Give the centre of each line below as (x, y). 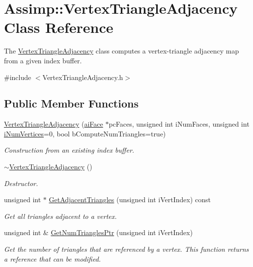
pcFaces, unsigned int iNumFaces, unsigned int (179, 124)
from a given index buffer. (43, 60)
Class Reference (59, 27)
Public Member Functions (71, 103)
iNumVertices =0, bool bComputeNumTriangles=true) (85, 133)
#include (18, 77)
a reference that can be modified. (53, 258)
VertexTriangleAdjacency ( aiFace (54, 124)
